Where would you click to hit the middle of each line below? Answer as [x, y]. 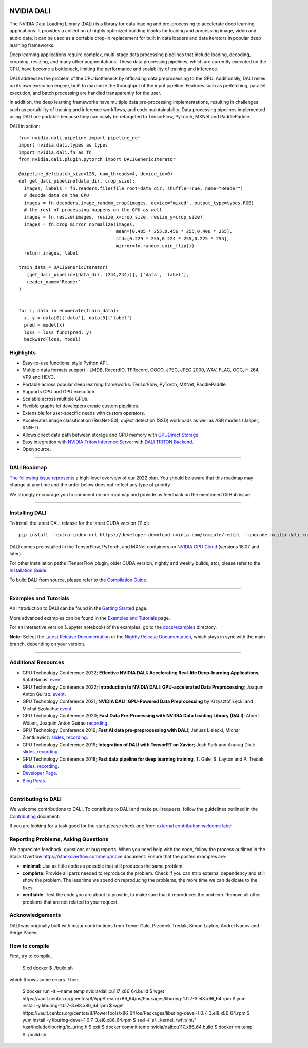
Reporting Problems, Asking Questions [59, 839]
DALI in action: [25, 126]
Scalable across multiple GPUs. [55, 399]
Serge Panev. [24, 933]
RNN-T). [31, 427]
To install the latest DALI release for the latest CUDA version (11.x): [80, 523]
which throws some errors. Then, [44, 980]
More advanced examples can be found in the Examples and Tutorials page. [90, 618]
